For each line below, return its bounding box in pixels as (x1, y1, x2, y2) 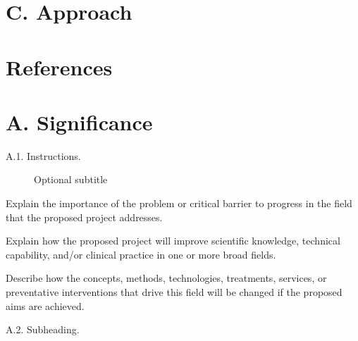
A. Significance (6, 107, 153, 136)
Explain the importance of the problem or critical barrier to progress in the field (6, 196, 352, 211)
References (6, 52, 113, 81)
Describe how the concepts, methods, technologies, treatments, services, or (6, 271, 327, 285)
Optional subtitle (34, 172, 108, 187)
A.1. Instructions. (6, 148, 81, 163)
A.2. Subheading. (6, 322, 80, 337)
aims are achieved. (6, 298, 85, 313)
